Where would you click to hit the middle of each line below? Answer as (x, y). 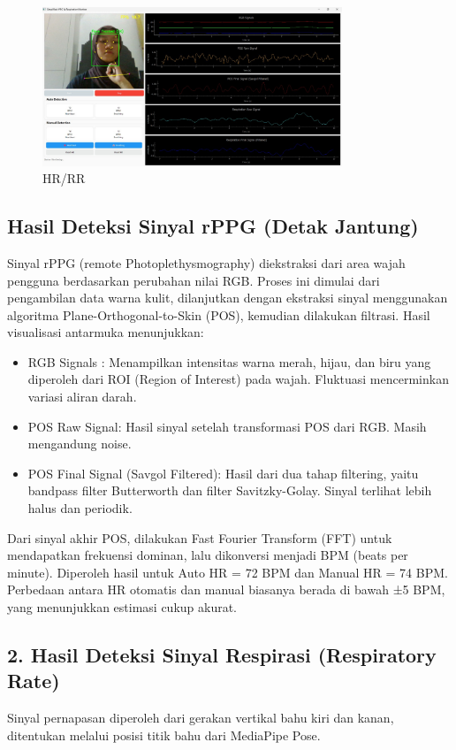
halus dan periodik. (80, 508)
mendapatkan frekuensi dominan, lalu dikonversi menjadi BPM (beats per (208, 555)
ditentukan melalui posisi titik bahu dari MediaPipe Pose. (164, 735)
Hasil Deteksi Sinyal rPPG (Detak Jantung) (213, 226)
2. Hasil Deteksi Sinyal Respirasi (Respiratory (222, 654)
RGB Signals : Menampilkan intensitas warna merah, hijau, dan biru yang (229, 361)
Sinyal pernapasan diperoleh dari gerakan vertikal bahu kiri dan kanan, (201, 718)
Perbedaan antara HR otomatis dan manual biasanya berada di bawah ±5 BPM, (226, 589)
